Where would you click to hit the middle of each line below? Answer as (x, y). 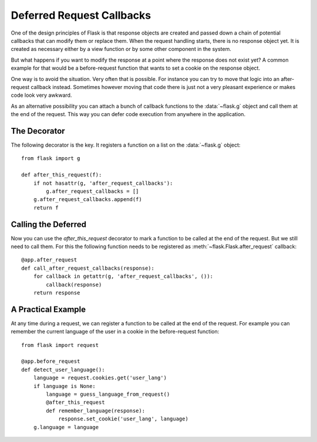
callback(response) (74, 285)
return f (46, 208)
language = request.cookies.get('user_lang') (100, 378)
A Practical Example (48, 309)
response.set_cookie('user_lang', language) (124, 419)
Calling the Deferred (48, 224)
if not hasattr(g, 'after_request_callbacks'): (103, 183)
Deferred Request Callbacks (81, 15)
